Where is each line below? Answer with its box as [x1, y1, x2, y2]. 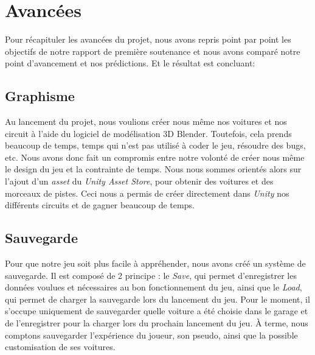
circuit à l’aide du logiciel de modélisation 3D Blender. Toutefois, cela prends [5, 127, 292, 139]
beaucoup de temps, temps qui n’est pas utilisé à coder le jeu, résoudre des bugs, [5, 139, 306, 152]
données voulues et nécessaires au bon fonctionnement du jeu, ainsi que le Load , [5, 281, 302, 293]
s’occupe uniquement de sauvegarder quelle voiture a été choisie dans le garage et [5, 304, 308, 317]
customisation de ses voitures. [5, 340, 116, 353]
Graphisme [5, 86, 75, 105]
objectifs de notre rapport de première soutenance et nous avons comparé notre [5, 44, 300, 57]
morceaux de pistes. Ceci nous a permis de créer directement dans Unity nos [5, 186, 289, 199]
